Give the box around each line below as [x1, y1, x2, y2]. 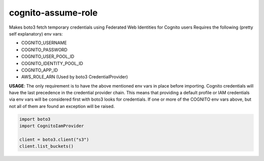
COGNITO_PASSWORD [21, 47, 68, 53]
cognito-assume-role [9, 7, 98, 18]
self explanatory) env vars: [9, 31, 63, 36]
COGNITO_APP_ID [21, 67, 58, 73]
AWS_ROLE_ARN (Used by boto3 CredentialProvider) [21, 74, 128, 80]
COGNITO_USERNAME [21, 40, 67, 46]
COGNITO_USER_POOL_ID [21, 54, 74, 59]
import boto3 [19, 116, 51, 122]
